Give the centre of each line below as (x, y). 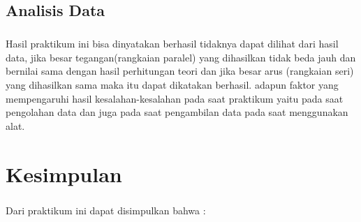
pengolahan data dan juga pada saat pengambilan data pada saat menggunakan (177, 112)
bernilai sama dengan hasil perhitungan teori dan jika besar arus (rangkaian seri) (180, 71)
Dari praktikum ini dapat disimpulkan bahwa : (106, 210)
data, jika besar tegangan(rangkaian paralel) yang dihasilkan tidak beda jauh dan (181, 57)
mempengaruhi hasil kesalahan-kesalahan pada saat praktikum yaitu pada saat (175, 98)
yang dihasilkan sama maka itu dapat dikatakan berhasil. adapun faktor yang (172, 84)
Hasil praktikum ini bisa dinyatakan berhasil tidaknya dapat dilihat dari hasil (172, 44)
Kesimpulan (64, 173)
